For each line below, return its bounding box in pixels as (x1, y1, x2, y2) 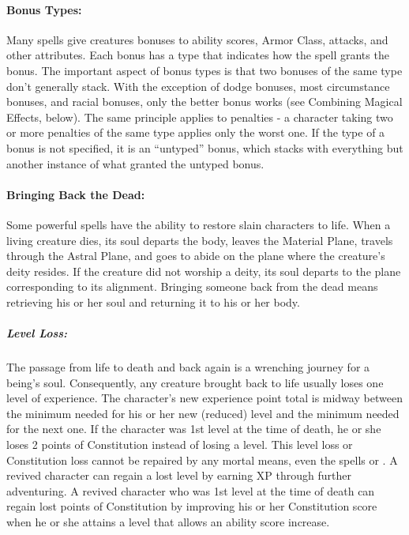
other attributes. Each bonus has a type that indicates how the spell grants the (6, 47, 389, 63)
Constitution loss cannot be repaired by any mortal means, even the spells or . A (6, 451, 398, 468)
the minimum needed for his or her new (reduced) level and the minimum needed (6, 405, 400, 421)
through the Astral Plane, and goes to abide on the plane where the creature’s (6, 247, 385, 264)
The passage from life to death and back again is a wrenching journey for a (6, 359, 370, 375)
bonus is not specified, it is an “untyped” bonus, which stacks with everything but (6, 139, 403, 156)
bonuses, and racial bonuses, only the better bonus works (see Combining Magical (6, 93, 403, 110)
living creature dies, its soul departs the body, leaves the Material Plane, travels (6, 232, 393, 248)
